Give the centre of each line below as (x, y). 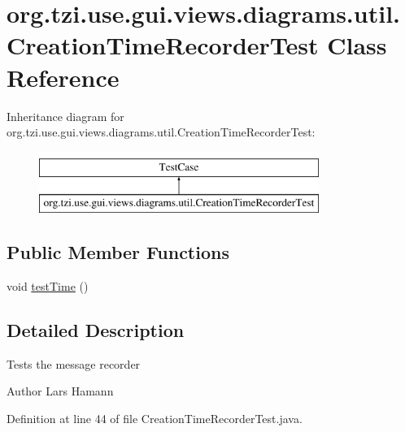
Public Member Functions (118, 252)
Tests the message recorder (74, 363)
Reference (63, 77)
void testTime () (48, 286)
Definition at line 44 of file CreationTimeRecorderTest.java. (155, 419)
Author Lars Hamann (60, 391)
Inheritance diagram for (65, 116)
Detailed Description (96, 330)
